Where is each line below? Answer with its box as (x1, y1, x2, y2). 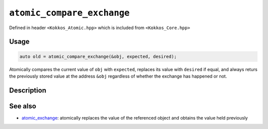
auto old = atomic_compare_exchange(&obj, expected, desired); (19, 53, 177, 59)
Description (9, 86, 47, 94)
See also (9, 102, 37, 110)
